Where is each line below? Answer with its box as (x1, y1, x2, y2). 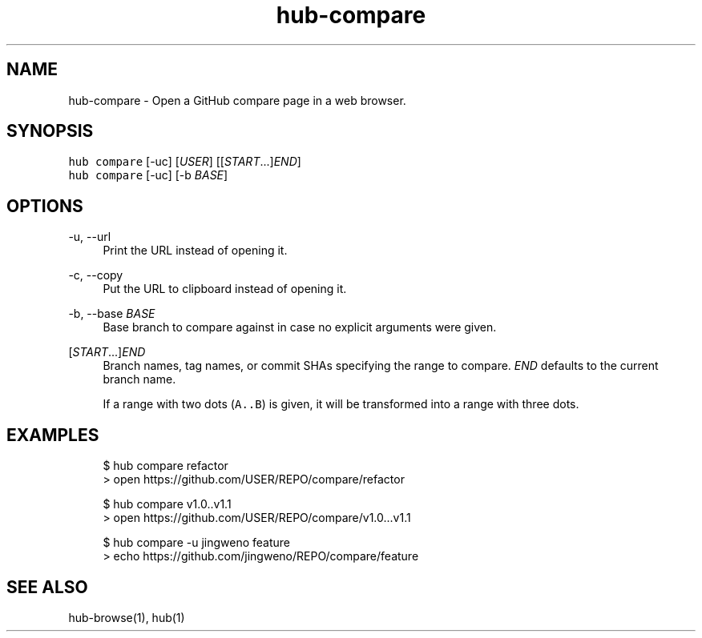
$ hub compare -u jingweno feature (103, 536, 290, 550)
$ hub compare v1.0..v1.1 (103, 497, 232, 512)
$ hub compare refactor (103, 459, 228, 473)
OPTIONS (6, 195, 83, 216)
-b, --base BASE (68, 307, 155, 321)
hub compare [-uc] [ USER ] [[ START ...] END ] (68, 154, 301, 169)
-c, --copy (68, 268, 123, 283)
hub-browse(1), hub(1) (68, 610, 185, 624)
